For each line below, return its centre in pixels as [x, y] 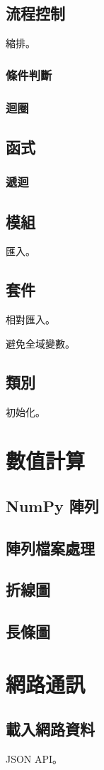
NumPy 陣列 [52, 505]
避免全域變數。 [40, 343]
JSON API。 [34, 759]
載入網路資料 [50, 729]
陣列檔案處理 [50, 547]
